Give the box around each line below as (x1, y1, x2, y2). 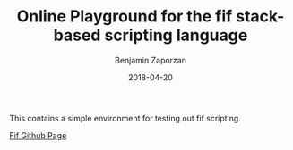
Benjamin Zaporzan (115, 54, 186, 65)
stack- (236, 6, 285, 27)
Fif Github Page (9, 129, 67, 140)
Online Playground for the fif (16, 6, 233, 27)
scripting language (104, 25, 248, 46)
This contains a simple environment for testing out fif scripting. (9, 112, 242, 123)
